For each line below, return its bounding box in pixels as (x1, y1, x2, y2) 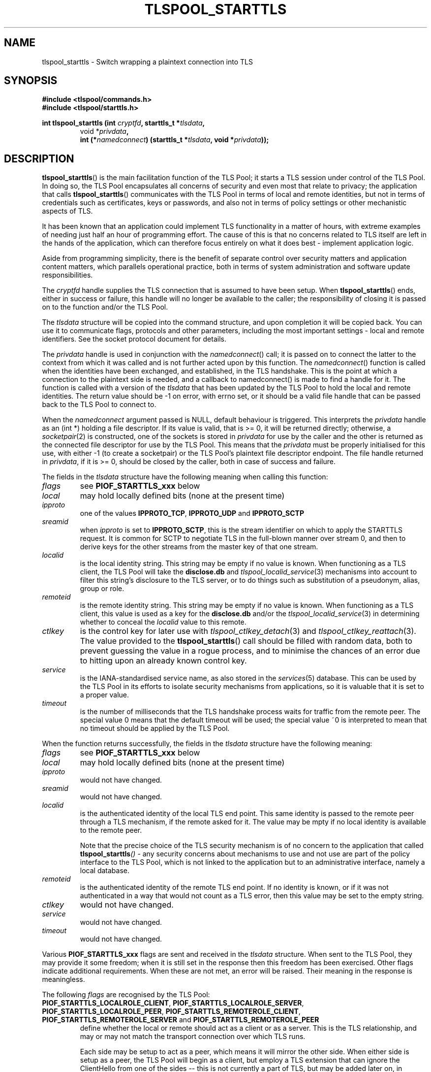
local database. (80, 866, 130, 875)
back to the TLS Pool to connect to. (42, 400, 156, 409)
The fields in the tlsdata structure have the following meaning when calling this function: (42, 473, 328, 481)
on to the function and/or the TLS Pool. (42, 303, 168, 312)
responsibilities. (42, 271, 93, 280)
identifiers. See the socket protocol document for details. (42, 335, 226, 344)
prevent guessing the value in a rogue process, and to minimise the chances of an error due (80, 646, 420, 656)
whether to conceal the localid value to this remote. (80, 618, 246, 627)
